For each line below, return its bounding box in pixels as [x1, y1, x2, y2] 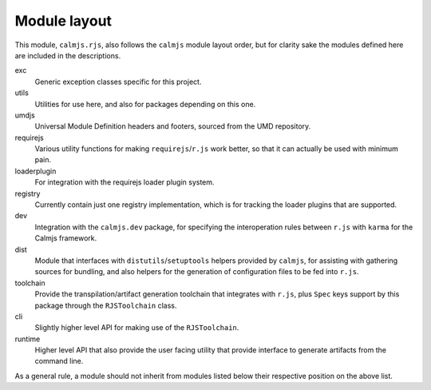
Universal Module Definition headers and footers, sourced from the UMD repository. [34, 121, 311, 131]
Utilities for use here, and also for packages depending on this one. [34, 99, 256, 109]
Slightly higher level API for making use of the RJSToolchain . [34, 323, 239, 332]
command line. [34, 356, 84, 366]
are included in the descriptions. [14, 50, 121, 60]
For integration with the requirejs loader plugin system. [34, 177, 215, 187]
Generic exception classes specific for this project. [34, 77, 202, 86]
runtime [14, 334, 41, 344]
